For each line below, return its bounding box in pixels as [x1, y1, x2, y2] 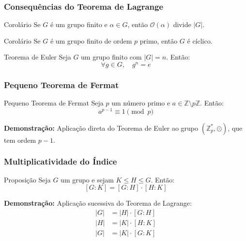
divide [173, 19, 191, 30]
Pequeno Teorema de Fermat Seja [4, 98, 104, 108]
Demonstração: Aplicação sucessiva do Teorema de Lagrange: [4, 198, 192, 208]
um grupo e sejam [61, 174, 114, 184]
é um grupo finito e [50, 19, 108, 30]
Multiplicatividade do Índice [4, 155, 117, 167]
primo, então [139, 35, 178, 45]
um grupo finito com [81, 52, 142, 62]
